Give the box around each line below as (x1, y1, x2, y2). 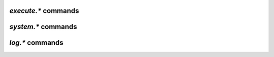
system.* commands (9, 22, 77, 31)
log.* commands (9, 38, 63, 47)
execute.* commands (9, 6, 80, 15)
